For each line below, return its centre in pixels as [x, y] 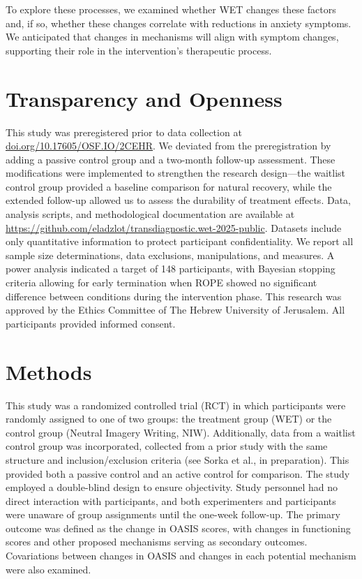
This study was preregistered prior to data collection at [124, 132]
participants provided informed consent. [91, 323]
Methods [49, 371]
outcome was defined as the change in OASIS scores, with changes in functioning [178, 528]
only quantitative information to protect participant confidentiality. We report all [180, 241]
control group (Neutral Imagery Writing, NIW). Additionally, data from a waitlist [181, 432]
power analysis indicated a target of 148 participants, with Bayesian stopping [171, 269]
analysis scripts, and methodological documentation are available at [150, 214]
